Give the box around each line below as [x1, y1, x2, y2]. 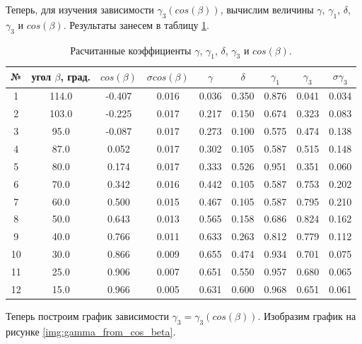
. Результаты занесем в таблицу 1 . [63, 17, 209, 32]
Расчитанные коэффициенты [70, 42, 192, 57]
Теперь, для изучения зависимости [6, 2, 154, 16]
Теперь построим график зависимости [6, 308, 169, 323]
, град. [60, 69, 90, 84]
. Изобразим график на [257, 308, 356, 323]
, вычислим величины [220, 2, 314, 16]
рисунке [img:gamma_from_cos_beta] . [6, 324, 176, 338]
